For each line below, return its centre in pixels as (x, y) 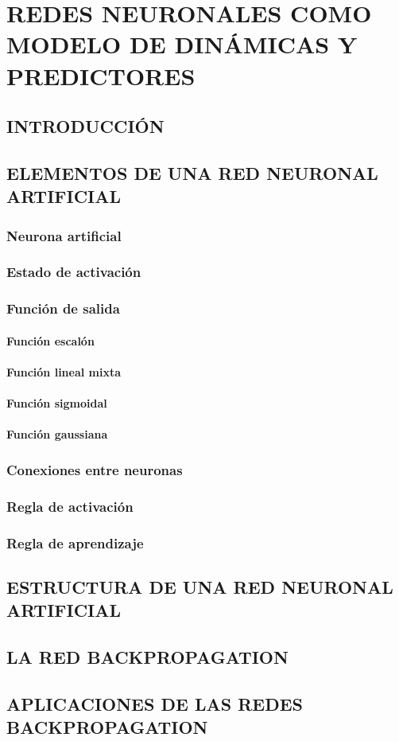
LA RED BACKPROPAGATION (147, 657)
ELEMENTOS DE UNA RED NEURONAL (192, 172)
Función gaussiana (57, 434)
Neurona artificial (64, 235)
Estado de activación (74, 272)
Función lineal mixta (64, 372)
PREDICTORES (101, 75)
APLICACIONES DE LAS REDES (155, 703)
